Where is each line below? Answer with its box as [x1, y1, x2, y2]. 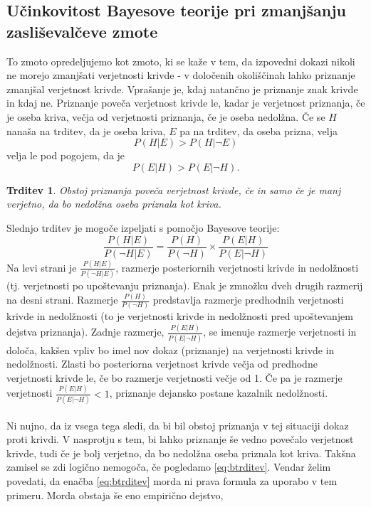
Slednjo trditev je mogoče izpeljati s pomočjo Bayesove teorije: [6, 220, 280, 235]
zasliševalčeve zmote [6, 20, 158, 42]
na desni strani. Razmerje [6, 292, 118, 307]
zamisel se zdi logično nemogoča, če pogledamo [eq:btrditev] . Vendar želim [6, 459, 331, 474]
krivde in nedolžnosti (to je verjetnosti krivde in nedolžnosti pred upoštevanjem [6, 309, 354, 324]
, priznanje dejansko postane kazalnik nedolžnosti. [109, 385, 328, 400]
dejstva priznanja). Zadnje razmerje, [6, 324, 164, 339]
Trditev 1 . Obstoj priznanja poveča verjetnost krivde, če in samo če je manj [6, 182, 341, 197]
